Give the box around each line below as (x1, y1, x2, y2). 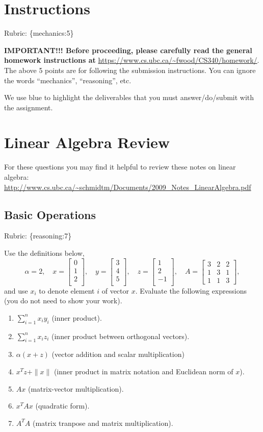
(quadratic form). (35, 400, 90, 411)
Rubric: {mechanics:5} (4, 28, 74, 38)
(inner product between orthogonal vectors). (51, 330, 190, 341)
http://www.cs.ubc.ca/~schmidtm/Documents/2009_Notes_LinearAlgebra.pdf (4, 181, 251, 192)
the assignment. (4, 102, 53, 112)
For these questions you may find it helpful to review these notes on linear (4, 161, 236, 172)
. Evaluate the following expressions (135, 285, 247, 296)
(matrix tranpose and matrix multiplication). (32, 417, 173, 428)
